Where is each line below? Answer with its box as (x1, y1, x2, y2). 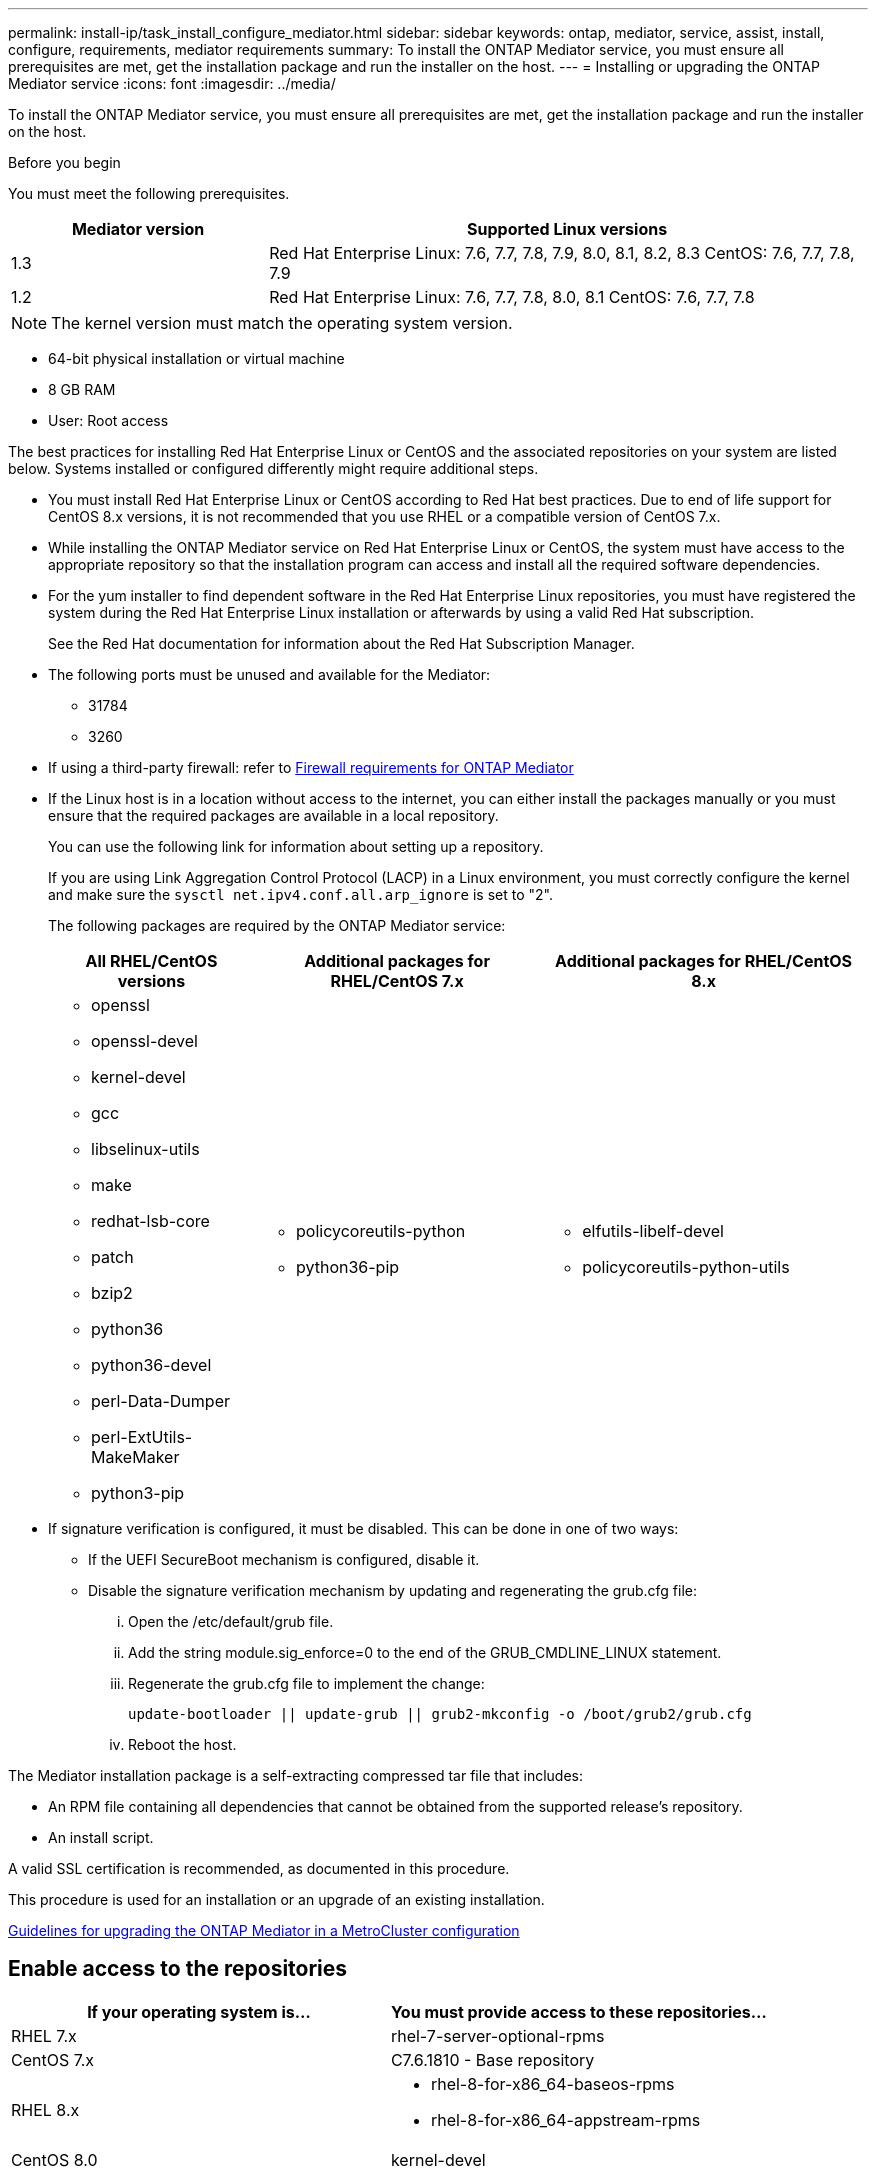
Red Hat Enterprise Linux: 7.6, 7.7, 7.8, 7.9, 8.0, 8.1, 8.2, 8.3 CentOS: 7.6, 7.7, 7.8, (269, 243, 855, 263)
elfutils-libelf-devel (582, 1221, 724, 1241)
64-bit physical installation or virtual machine (48, 350, 345, 367)
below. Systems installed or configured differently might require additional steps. (8, 460, 539, 477)
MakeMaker (91, 1447, 180, 1467)
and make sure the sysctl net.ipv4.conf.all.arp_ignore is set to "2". (48, 886, 553, 903)
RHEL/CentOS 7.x (330, 971, 464, 991)
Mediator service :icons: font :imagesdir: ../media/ (8, 75, 336, 92)
